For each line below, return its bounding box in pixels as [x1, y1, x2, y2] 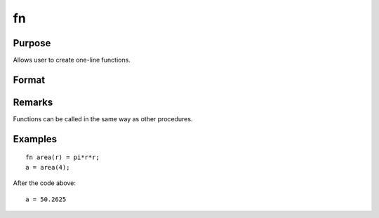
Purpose [13, 37, 51, 49]
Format [13, 74, 46, 86]
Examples [13, 133, 58, 145]
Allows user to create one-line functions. [13, 56, 131, 64]
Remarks [13, 96, 53, 108]
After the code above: [13, 179, 77, 187]
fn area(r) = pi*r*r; [25, 154, 100, 161]
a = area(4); [25, 163, 70, 171]
